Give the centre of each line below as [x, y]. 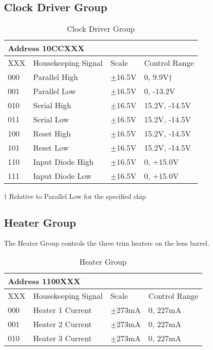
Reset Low [51, 148]
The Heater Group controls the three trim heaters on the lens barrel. [107, 243]
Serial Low [51, 119]
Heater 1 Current [63, 310]
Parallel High [56, 77]
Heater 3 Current [63, 338]
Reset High [52, 134]
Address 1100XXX [44, 281]
